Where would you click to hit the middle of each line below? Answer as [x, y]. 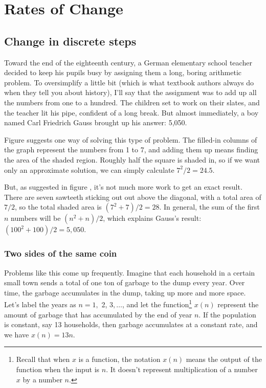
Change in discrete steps [70, 41]
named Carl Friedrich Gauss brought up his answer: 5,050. [96, 122]
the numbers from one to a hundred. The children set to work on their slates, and [132, 102]
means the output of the [224, 359]
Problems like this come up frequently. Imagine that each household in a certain [130, 272]
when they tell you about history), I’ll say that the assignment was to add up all [130, 92]
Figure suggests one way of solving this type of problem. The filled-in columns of [131, 139]
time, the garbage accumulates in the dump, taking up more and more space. [125, 292]
